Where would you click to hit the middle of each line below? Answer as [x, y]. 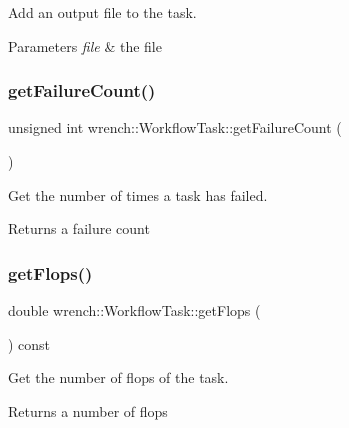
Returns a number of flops [88, 410]
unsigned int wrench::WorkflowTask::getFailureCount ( [175, 127]
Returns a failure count [79, 228]
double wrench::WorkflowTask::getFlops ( [134, 310]
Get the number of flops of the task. [118, 377]
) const [29, 343]
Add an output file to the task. [102, 12]
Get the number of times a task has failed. [138, 194]
